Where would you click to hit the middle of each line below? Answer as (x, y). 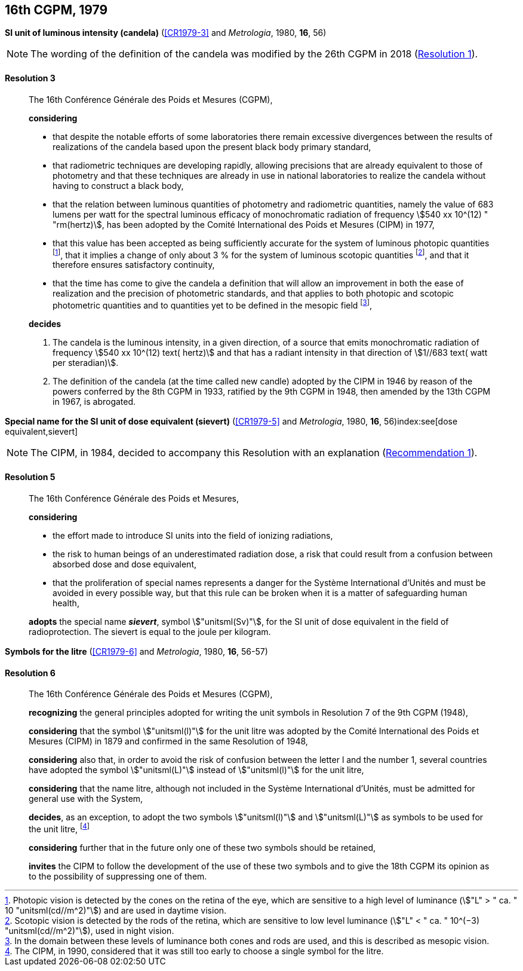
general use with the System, (86, 799)
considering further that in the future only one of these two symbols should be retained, (202, 847)
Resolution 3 (30, 78)
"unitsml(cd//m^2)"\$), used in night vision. (90, 930)
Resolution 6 (30, 673)
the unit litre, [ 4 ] (59, 828)
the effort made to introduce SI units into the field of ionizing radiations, (193, 535)
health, (66, 603)
